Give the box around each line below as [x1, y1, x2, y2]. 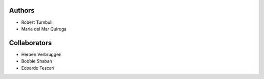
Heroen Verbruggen [21, 51, 62, 57]
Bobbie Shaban [21, 58, 52, 64]
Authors [9, 6, 35, 15]
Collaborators [9, 39, 52, 47]
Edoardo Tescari [21, 65, 55, 71]
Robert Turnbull [21, 19, 53, 25]
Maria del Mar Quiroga [21, 26, 67, 32]
